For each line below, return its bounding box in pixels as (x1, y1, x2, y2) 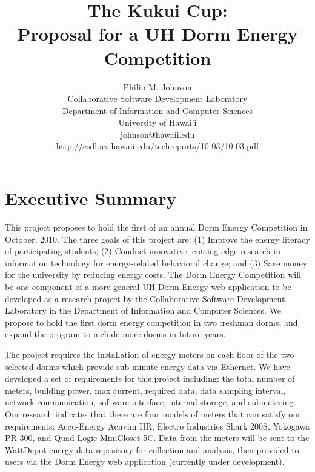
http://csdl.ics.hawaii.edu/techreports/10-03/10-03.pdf (56, 140, 259, 152)
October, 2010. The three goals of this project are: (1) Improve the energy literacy (5, 232, 310, 245)
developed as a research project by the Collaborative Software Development (5, 292, 285, 305)
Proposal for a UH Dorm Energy (17, 21, 298, 46)
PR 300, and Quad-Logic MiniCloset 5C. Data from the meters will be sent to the (5, 431, 310, 444)
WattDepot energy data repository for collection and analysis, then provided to (5, 443, 299, 456)
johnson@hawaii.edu (120, 127, 195, 140)
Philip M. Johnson (123, 80, 192, 93)
